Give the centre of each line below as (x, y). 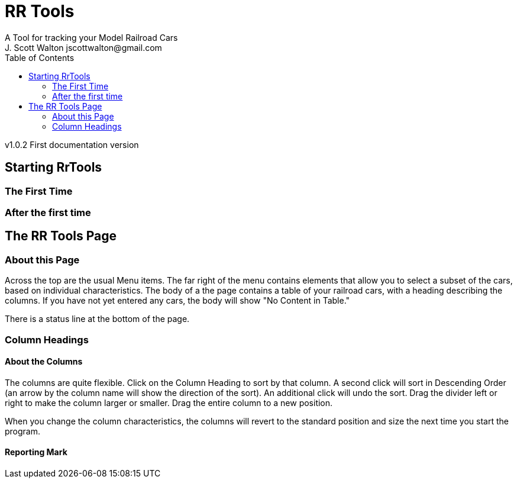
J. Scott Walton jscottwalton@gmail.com (83, 47)
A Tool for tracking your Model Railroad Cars (91, 37)
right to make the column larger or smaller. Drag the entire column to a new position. (169, 402)
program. (23, 431)
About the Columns (44, 362)
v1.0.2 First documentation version (72, 144)
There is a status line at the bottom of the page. (97, 319)
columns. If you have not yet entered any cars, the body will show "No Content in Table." (177, 301)
